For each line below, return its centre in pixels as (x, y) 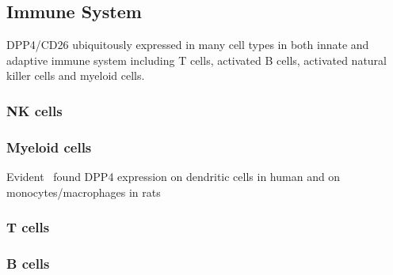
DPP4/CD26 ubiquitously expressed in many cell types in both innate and (188, 45)
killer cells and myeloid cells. (76, 75)
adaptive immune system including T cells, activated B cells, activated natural (197, 60)
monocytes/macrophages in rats (84, 192)
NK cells (34, 110)
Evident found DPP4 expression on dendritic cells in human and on (174, 177)
